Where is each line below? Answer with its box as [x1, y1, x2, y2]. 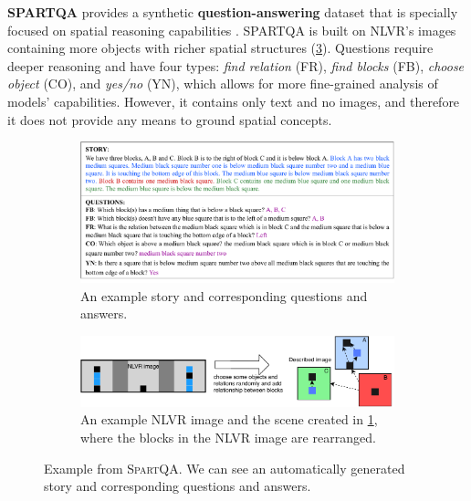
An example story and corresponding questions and [80, 286, 368, 305]
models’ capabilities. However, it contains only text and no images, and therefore [7, 91, 460, 110]
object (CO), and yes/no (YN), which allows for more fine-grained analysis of [7, 74, 438, 93]
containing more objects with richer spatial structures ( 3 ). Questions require [7, 38, 434, 57]
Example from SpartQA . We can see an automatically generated [44, 458, 405, 477]
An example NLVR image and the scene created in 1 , [80, 410, 378, 429]
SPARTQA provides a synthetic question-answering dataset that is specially [7, 3, 458, 21]
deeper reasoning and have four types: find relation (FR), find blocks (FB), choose [7, 56, 465, 75]
